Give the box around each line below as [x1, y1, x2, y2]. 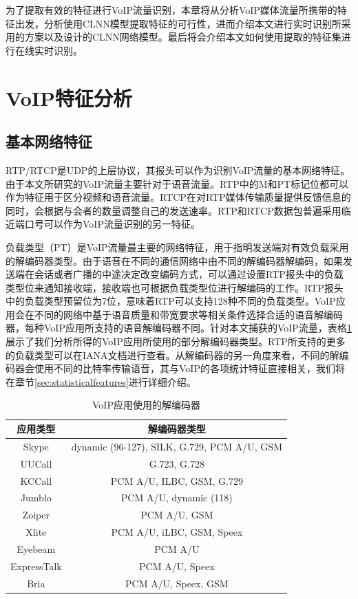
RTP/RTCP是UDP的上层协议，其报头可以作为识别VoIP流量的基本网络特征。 [6, 162, 350, 177]
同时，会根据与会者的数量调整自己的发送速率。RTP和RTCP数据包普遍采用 [6, 203, 341, 217]
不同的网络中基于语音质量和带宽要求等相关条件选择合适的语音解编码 [34, 307, 343, 321]
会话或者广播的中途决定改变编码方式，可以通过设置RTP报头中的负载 [34, 267, 344, 281]
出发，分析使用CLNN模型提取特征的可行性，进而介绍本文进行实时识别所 [14, 16, 341, 30]
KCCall [20, 473, 52, 488]
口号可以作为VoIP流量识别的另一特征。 [24, 217, 200, 231]
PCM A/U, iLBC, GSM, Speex [111, 525, 243, 539]
